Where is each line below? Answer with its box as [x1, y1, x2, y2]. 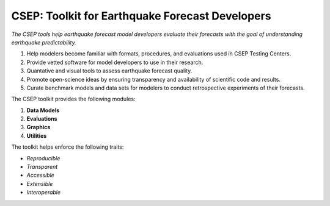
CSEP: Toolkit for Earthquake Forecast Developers [11, 9, 271, 23]
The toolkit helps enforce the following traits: [11, 143, 124, 151]
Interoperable [26, 189, 61, 196]
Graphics [26, 124, 51, 131]
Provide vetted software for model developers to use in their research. [26, 59, 204, 66]
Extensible [26, 180, 53, 187]
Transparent [26, 163, 58, 171]
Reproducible [26, 154, 61, 162]
